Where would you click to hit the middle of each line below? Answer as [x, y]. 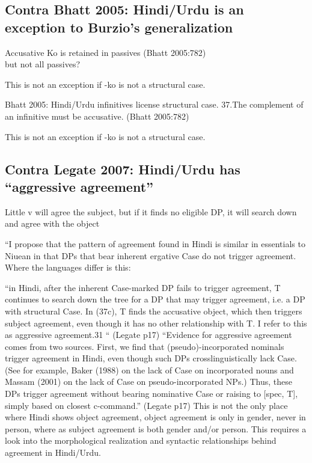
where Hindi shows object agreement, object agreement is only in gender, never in [155, 417]
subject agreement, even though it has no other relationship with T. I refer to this [156, 323]
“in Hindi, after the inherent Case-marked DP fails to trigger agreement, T [143, 287]
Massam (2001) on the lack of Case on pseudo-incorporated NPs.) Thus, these [148, 382]
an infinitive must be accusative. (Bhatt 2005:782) [97, 116]
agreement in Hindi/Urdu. [53, 452]
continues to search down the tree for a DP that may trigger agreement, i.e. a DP [155, 299]
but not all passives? [43, 64]
